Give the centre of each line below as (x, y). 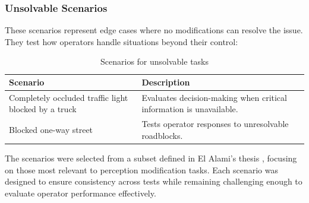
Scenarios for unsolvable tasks (154, 61)
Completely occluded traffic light (69, 97)
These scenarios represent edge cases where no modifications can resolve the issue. (154, 30)
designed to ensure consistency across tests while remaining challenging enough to (154, 181)
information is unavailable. (190, 109)
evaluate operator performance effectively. (81, 193)
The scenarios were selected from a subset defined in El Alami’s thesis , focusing (151, 158)
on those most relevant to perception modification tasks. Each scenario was (142, 169)
